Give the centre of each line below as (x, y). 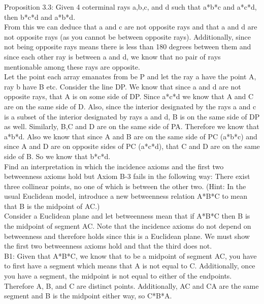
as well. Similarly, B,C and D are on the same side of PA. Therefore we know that (132, 126)
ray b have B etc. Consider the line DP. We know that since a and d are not (123, 86)
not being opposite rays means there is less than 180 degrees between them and (128, 47)
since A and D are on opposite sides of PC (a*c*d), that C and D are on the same (132, 146)
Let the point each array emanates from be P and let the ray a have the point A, (130, 77)
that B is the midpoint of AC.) (52, 206)
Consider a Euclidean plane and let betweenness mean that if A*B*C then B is (127, 216)
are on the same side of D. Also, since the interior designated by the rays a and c (130, 106)
